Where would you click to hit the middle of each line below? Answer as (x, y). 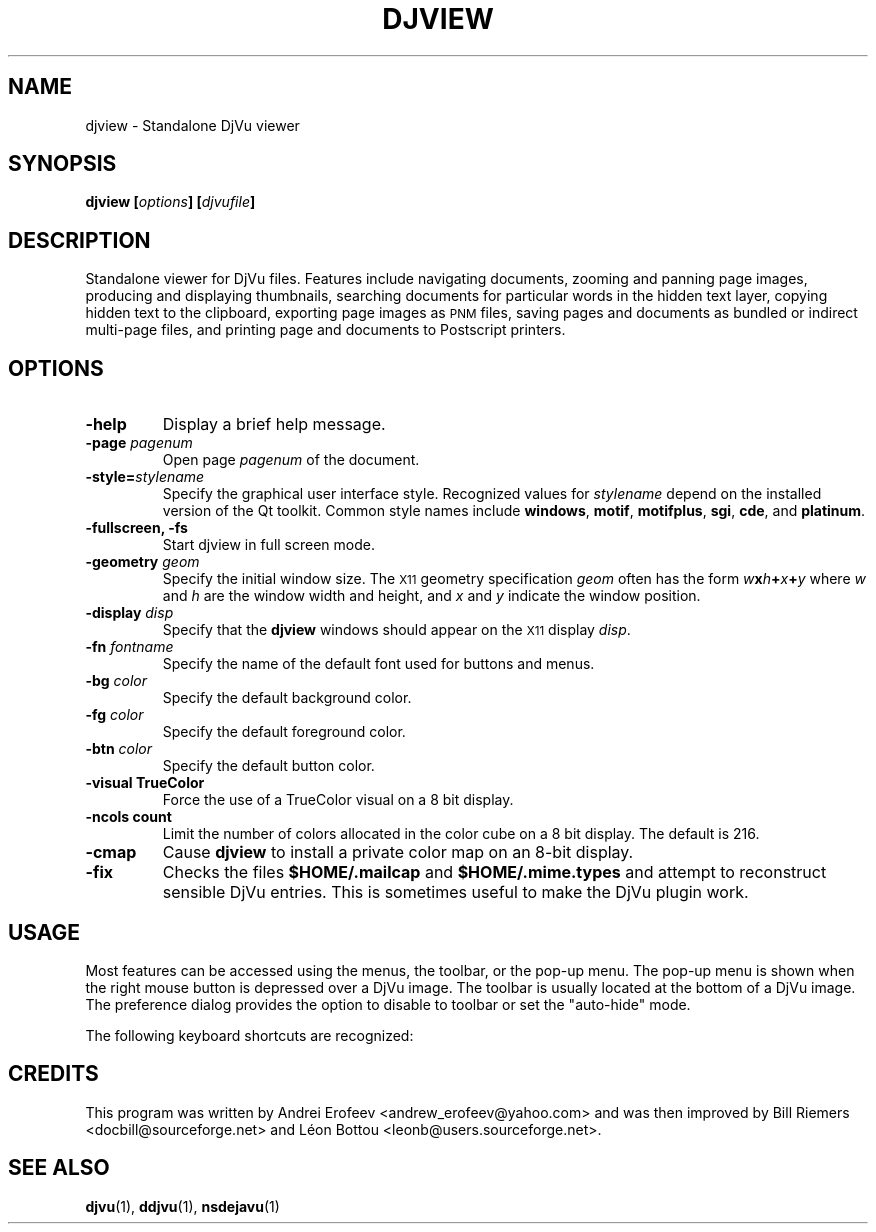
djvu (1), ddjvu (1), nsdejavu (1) (182, 1206)
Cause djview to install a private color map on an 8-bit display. (398, 852)
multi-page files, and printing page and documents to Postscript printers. (325, 330)
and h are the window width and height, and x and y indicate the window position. (431, 596)
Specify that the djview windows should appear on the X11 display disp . (396, 630)
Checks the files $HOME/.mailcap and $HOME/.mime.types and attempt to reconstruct (494, 872)
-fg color (114, 715)
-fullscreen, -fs (136, 528)
